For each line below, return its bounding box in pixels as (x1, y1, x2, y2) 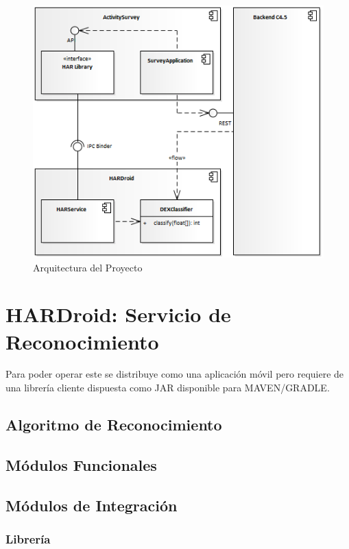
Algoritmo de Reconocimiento (5, 414, 222, 435)
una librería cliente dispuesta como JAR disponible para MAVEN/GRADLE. (5, 380, 330, 395)
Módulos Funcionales (5, 454, 157, 475)
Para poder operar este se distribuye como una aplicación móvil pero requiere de (5, 367, 344, 381)
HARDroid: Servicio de (5, 300, 231, 328)
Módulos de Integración (5, 494, 178, 515)
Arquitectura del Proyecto (33, 260, 143, 274)
